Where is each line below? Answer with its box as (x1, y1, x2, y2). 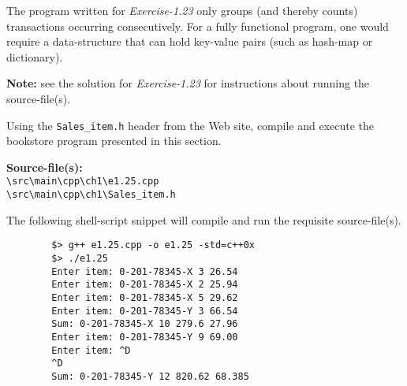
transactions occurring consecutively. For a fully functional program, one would (6, 17, 389, 34)
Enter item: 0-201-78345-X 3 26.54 (51, 265, 238, 277)
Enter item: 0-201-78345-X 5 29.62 (51, 291, 238, 303)
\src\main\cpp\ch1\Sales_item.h (6, 189, 176, 201)
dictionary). (6, 48, 63, 65)
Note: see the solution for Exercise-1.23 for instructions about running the (6, 75, 370, 91)
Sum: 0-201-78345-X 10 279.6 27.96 (51, 318, 238, 330)
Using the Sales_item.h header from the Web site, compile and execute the (6, 117, 375, 133)
